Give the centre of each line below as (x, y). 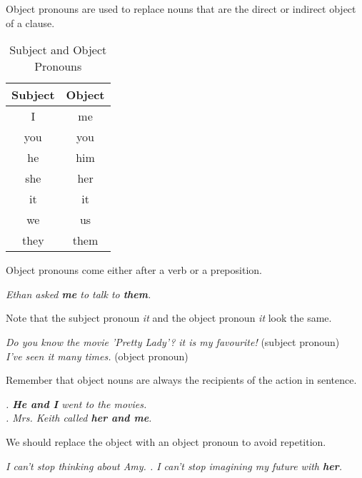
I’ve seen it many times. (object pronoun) (97, 356)
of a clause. (30, 22)
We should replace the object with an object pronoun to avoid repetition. (166, 441)
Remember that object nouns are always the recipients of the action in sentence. (181, 380)
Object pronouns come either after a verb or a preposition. (134, 270)
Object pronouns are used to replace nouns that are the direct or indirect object (181, 9)
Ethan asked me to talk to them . (79, 294)
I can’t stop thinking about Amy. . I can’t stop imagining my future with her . (174, 466)
